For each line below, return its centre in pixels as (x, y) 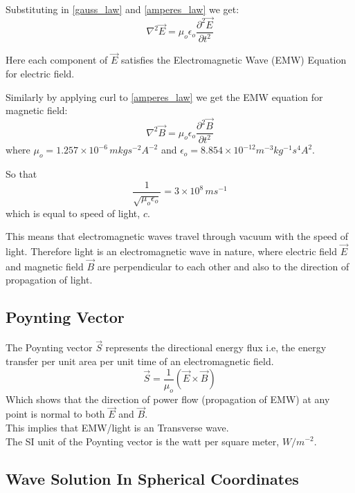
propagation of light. (49, 280)
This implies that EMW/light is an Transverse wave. (117, 427)
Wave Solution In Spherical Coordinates (152, 478)
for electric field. (40, 74)
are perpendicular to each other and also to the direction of (223, 266)
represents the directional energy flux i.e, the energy (216, 347)
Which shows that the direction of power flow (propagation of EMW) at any (168, 399)
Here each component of (57, 60)
